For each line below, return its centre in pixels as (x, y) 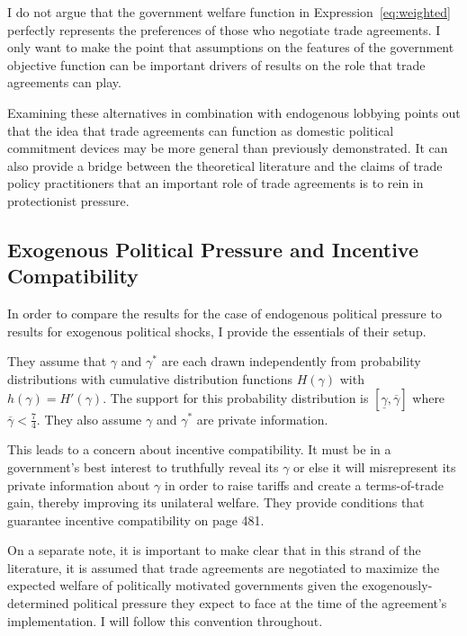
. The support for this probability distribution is (236, 397)
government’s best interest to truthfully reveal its (143, 466)
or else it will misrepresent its (375, 466)
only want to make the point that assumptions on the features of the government (231, 47)
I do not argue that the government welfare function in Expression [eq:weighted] (229, 12)
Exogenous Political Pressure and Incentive (213, 249)
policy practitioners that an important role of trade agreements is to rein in (216, 183)
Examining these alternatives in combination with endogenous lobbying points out (234, 112)
